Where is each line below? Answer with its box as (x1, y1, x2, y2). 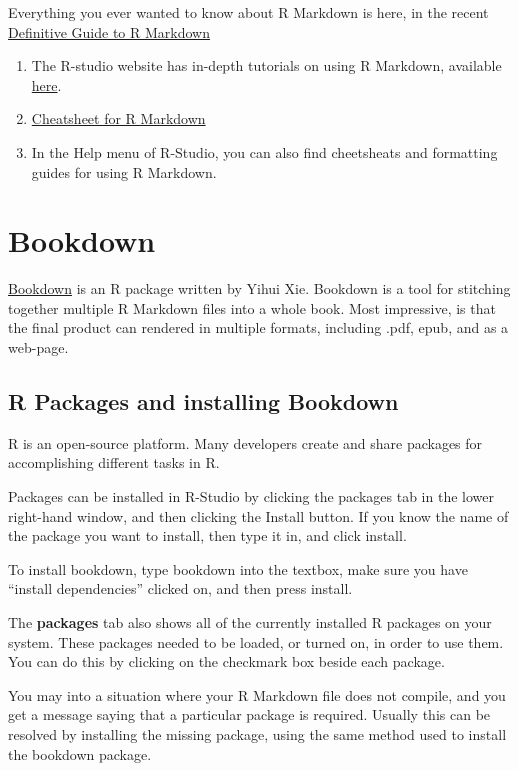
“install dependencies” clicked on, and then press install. (8, 578, 353, 599)
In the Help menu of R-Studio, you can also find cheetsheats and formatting (31, 141, 498, 162)
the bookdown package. (8, 743, 152, 764)
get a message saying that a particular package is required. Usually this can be (8, 704, 491, 725)
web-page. (8, 337, 69, 358)
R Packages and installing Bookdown (8, 386, 399, 417)
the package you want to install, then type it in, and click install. (8, 525, 407, 546)
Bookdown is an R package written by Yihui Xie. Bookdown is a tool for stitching (8, 278, 511, 299)
